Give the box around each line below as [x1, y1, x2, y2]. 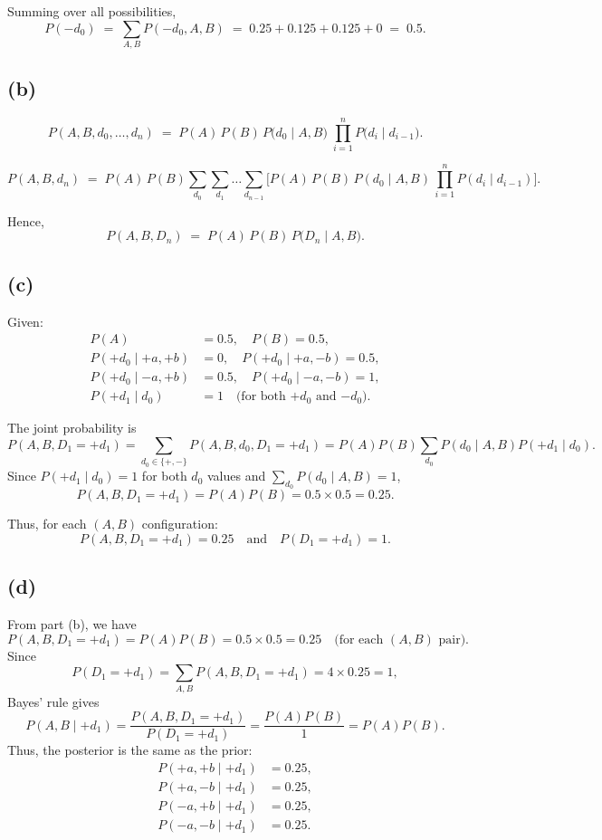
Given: [7, 311, 43, 330]
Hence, [7, 211, 44, 230]
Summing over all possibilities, [7, 2, 177, 20]
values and [206, 466, 266, 485]
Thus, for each [7, 514, 87, 533]
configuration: [141, 514, 218, 533]
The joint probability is [7, 418, 137, 437]
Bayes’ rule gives [7, 692, 100, 711]
